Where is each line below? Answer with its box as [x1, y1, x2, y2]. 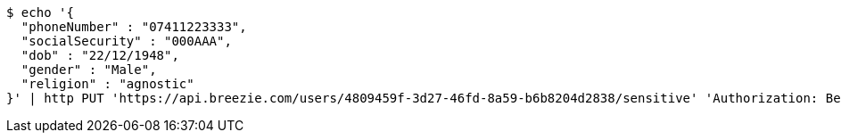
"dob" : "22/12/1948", [21, 48, 179, 62]
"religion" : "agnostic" [21, 77, 194, 91]
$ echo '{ [6, 5, 74, 20]
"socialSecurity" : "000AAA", [21, 34, 232, 48]
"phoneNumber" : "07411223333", [21, 20, 247, 34]
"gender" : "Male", [21, 62, 157, 77]
